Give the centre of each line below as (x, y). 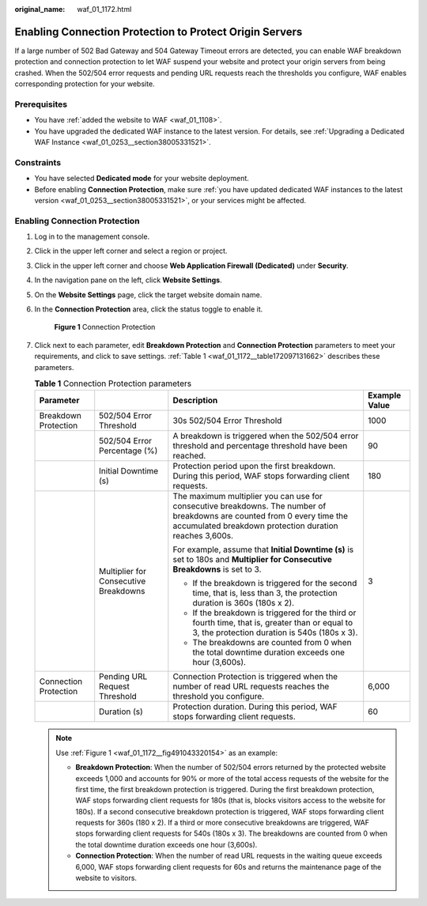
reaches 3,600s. (203, 536)
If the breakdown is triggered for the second (275, 583)
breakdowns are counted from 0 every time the (260, 516)
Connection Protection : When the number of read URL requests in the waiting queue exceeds (229, 856)
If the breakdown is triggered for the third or (274, 613)
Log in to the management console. (92, 236)
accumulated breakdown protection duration (255, 526)
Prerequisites (41, 104)
